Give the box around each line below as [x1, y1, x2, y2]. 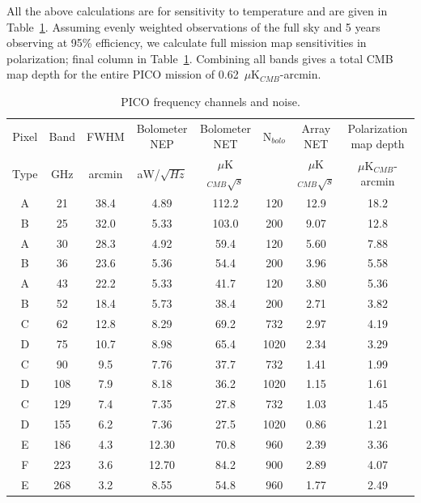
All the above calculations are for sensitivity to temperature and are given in [6, 2, 388, 19]
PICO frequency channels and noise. [121, 92, 300, 109]
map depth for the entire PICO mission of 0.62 [6, 66, 239, 83]
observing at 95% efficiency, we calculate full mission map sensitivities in [6, 34, 367, 51]
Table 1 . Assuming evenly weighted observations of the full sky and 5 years [6, 18, 381, 35]
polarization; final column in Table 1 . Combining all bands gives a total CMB [6, 49, 393, 66]
